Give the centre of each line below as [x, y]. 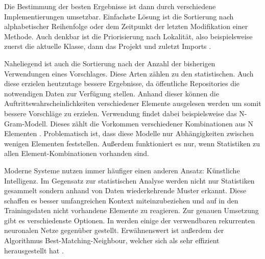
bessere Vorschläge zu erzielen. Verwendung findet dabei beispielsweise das [121, 113]
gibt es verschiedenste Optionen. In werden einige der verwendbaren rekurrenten [130, 220]
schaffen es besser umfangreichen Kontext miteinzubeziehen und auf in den [121, 200]
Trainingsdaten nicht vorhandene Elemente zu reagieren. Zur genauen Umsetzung [131, 210]
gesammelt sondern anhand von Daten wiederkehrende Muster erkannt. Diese [125, 190]
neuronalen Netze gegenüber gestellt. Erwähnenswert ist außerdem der [114, 230]
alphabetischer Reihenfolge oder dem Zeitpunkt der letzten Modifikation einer [126, 26]
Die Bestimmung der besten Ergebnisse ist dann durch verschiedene [110, 6]
